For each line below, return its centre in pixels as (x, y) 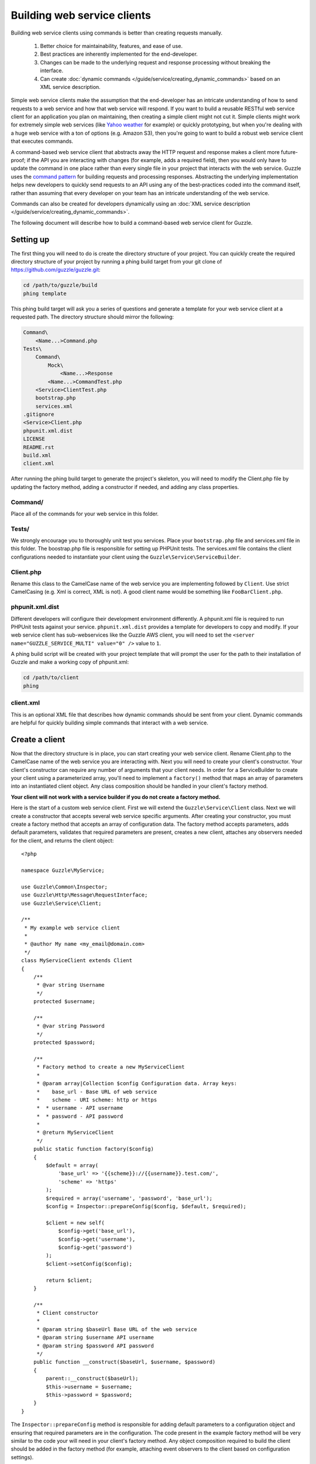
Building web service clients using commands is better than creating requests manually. (116, 33)
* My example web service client (72, 928)
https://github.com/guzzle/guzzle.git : (56, 270)
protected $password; (64, 1043)
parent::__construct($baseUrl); (92, 1379)
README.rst (39, 447)
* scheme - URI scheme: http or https (97, 1100)
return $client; (69, 1280)
